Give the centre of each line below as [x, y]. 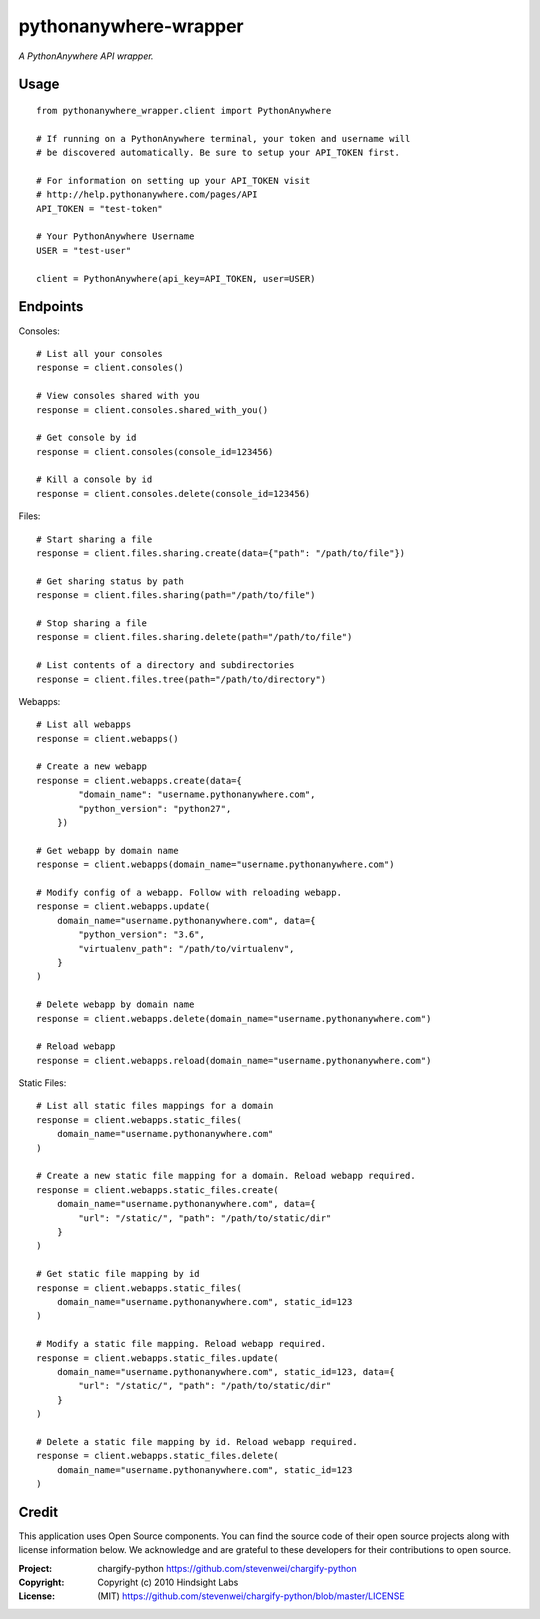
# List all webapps [84, 724]
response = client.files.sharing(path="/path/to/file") [176, 595]
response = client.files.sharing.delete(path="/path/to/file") [194, 637]
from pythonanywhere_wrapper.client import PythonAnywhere [184, 110]
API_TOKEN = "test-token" [100, 208]
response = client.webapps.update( [123, 906]
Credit [38, 1511]
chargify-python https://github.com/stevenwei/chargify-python [227, 1568]
